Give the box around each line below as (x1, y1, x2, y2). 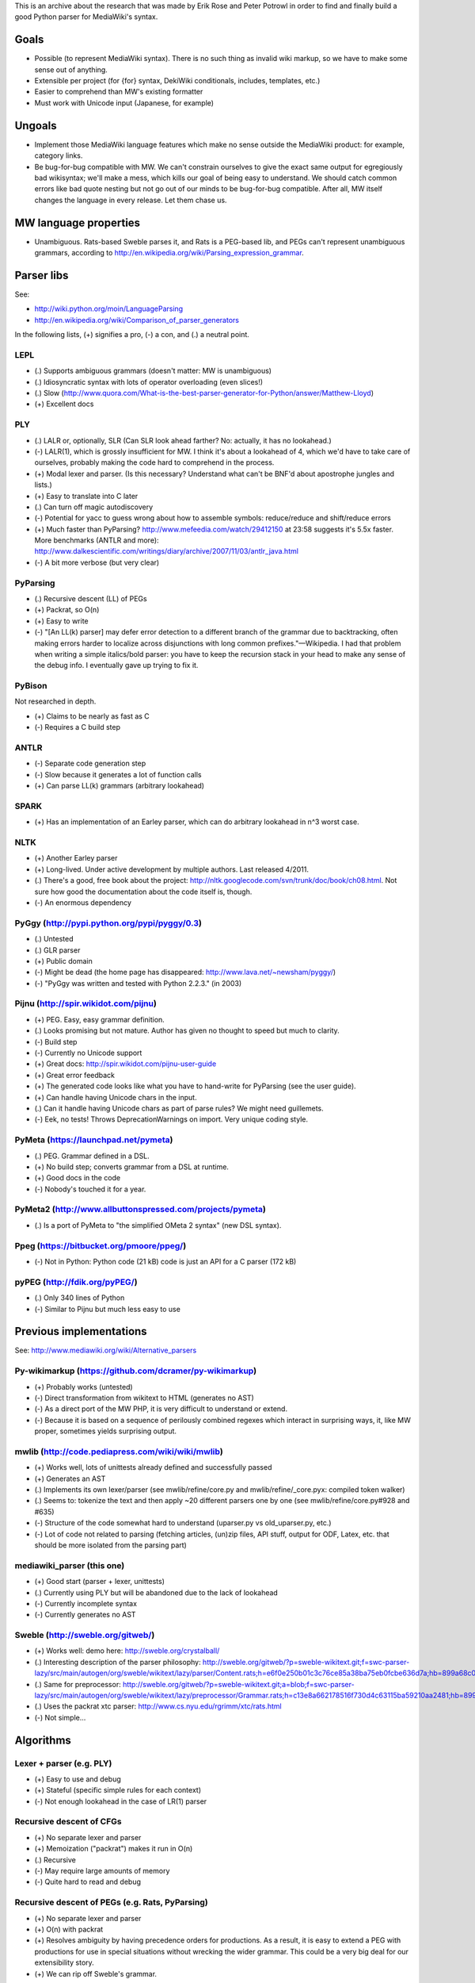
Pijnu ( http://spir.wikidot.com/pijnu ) (14, 998, 158, 1009)
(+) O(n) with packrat (34, 1924, 104, 1934)
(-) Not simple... (34, 1713, 86, 1722)
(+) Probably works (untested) (34, 1382, 134, 1391)
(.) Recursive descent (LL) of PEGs (34, 593, 147, 603)
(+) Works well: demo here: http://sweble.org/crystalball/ (34, 1646, 220, 1655)
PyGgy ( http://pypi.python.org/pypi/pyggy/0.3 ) (14, 917, 202, 928)
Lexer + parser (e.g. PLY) (14, 1758, 112, 1769)
